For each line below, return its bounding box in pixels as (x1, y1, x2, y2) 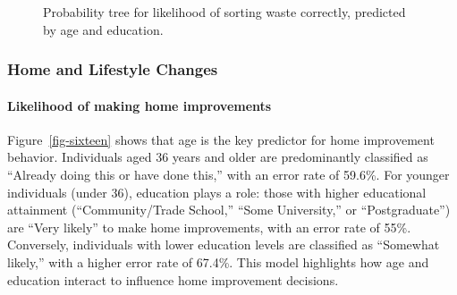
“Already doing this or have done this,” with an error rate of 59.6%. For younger (7, 165, 450, 184)
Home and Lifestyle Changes (7, 58, 218, 80)
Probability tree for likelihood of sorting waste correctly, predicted (43, 3, 406, 21)
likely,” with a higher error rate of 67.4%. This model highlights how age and (7, 252, 429, 271)
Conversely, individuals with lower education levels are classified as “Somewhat (7, 235, 440, 254)
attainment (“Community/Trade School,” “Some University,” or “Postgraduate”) (7, 200, 451, 219)
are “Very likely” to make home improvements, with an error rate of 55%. (7, 217, 411, 236)
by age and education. (43, 20, 164, 38)
